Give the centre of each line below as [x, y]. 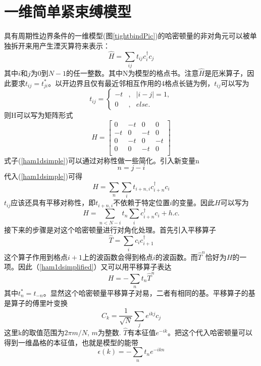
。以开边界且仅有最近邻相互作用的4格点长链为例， [131, 83]
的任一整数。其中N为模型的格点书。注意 [133, 73]
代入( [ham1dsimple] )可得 [43, 176]
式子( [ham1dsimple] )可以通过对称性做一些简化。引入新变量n [102, 160]
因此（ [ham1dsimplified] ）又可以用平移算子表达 [95, 267]
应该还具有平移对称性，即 [53, 202]
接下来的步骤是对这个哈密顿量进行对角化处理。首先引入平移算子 [110, 229]
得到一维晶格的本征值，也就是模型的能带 [71, 342]
